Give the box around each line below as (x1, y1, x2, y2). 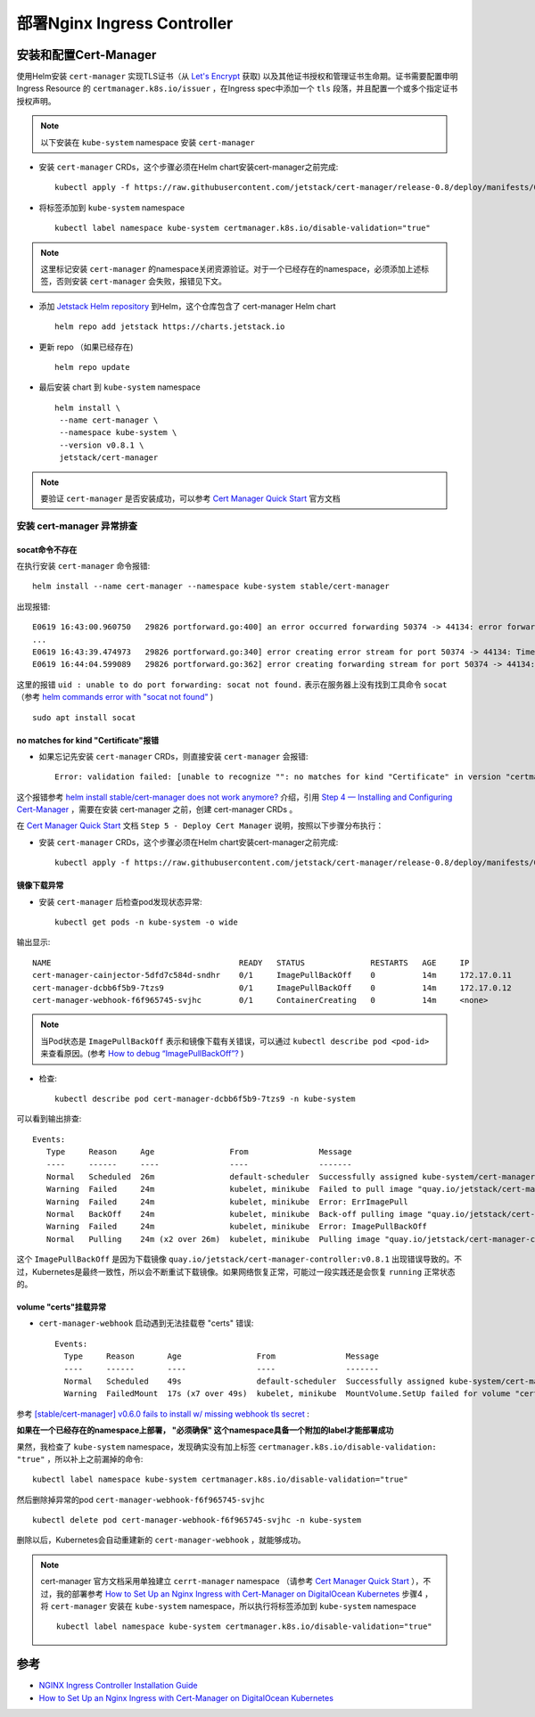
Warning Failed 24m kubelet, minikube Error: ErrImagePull (45, 1196, 409, 1207)
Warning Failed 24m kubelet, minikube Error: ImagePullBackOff (45, 1221, 428, 1232)
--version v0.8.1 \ (59, 440, 144, 450)
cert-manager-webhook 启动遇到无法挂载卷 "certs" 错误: (38, 1318, 254, 1328)
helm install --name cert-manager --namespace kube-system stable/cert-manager (32, 581, 390, 592)
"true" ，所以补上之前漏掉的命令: (16, 1453, 144, 1464)
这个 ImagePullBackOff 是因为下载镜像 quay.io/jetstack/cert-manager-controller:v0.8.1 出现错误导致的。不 (16, 1253, 463, 1265)
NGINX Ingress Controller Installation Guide (38, 1680, 198, 1691)
